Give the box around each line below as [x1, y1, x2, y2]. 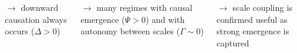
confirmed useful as [217, 13, 288, 25]
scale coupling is [232, 1, 293, 13]
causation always [5, 13, 67, 25]
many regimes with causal [96, 1, 192, 13]
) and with [145, 13, 185, 25]
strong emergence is [217, 25, 290, 37]
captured [217, 36, 249, 49]
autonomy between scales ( [80, 25, 180, 37]
